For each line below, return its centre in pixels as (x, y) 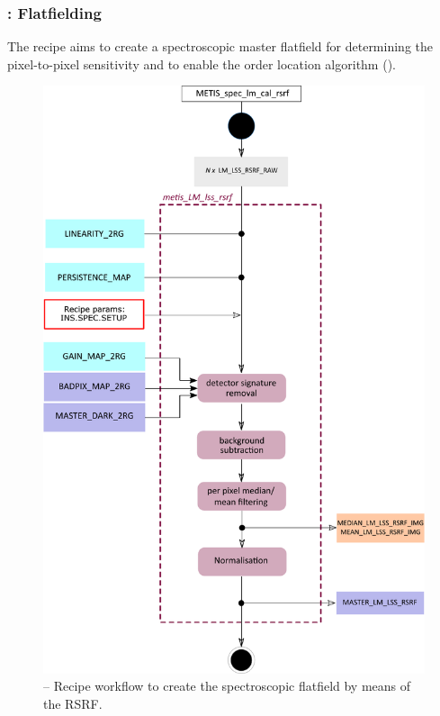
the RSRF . (73, 703)
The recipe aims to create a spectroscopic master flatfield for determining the (220, 46)
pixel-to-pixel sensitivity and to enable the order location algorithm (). (202, 63)
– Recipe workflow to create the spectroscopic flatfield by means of (227, 686)
